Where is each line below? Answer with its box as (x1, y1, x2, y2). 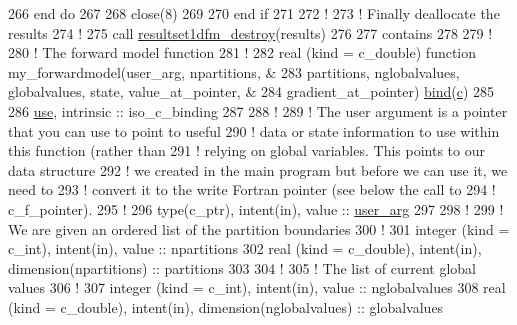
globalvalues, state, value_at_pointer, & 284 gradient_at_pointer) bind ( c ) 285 (8, 81, 495, 102)
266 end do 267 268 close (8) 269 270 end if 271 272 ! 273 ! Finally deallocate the (8, 3, 500, 23)
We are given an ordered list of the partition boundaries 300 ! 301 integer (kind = (8, 218, 510, 239)
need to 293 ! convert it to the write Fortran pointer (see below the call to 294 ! (8, 179, 496, 200)
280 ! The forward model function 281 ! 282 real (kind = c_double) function (8, 42, 477, 63)
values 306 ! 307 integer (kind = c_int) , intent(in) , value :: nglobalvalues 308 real (8, 277, 506, 298)
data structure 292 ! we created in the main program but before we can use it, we (8, 159, 508, 180)
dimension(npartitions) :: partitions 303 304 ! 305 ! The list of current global (8, 257, 476, 278)
